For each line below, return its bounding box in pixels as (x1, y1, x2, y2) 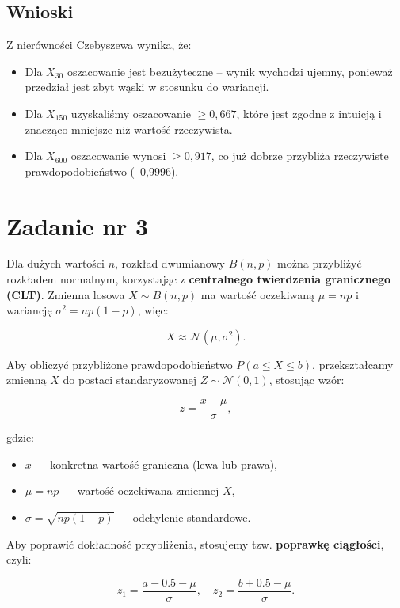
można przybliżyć (277, 255, 362, 272)
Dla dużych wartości (6, 255, 105, 272)
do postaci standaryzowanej (63, 371, 197, 388)
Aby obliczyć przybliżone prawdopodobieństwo (6, 355, 233, 372)
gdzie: (6, 429, 34, 446)
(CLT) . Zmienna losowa (6, 286, 125, 302)
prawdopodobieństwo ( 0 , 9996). (25, 162, 179, 179)
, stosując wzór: (269, 371, 345, 388)
